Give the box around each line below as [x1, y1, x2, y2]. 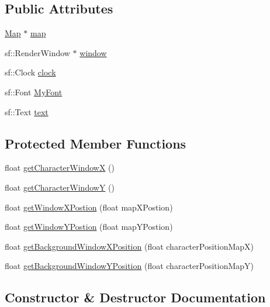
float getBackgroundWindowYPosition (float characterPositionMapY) [5, 260, 254, 272]
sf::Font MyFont [5, 85, 63, 98]
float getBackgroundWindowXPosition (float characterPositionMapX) [5, 240, 254, 252]
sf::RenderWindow [5, 46, 70, 58]
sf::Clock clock [5, 66, 56, 78]
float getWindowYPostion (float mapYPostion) [5, 220, 173, 233]
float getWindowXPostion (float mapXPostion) [5, 201, 173, 213]
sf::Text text [5, 105, 49, 118]
